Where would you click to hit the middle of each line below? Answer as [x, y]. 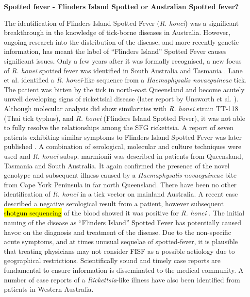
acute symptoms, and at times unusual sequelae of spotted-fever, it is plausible [121, 241]
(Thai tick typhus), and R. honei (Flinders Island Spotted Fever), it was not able [125, 118]
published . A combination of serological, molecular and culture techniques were [123, 146]
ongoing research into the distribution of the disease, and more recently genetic [121, 41]
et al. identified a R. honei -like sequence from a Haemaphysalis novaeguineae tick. [125, 80]
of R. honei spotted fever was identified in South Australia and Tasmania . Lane [123, 70]
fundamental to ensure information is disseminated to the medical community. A [124, 270]
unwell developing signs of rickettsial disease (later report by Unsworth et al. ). [121, 99]
